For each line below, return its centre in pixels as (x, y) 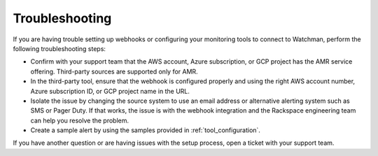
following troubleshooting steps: (59, 48)
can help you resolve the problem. (80, 120)
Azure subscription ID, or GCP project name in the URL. (110, 91)
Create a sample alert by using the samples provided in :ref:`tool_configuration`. (145, 130)
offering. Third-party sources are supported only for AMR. (114, 71)
